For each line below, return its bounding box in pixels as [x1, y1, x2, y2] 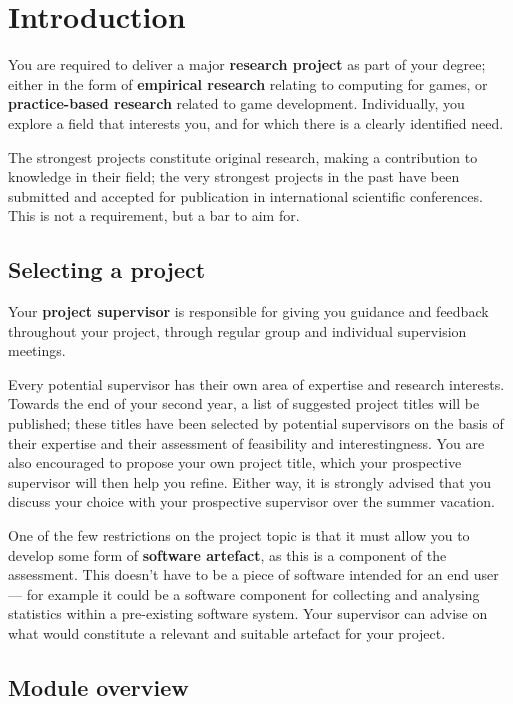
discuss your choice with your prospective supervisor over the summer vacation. [8, 491, 495, 512]
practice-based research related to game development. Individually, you [8, 93, 465, 114]
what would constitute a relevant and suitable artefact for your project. [8, 622, 446, 643]
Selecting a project [8, 254, 206, 285]
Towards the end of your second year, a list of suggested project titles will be [8, 393, 480, 414]
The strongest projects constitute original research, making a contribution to [8, 146, 478, 167]
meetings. [8, 340, 66, 361]
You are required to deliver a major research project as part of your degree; [8, 54, 486, 75]
